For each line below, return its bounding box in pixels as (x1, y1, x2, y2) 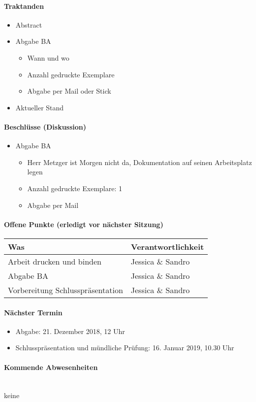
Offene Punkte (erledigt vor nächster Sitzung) (4, 219, 163, 229)
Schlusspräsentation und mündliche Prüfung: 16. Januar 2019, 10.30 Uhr (15, 342, 234, 353)
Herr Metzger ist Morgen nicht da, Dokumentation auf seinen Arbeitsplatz (27, 157, 252, 167)
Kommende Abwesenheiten (4, 362, 98, 372)
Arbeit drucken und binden (8, 255, 101, 267)
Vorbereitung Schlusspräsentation (8, 284, 123, 296)
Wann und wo (27, 52, 69, 63)
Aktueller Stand (15, 102, 64, 112)
